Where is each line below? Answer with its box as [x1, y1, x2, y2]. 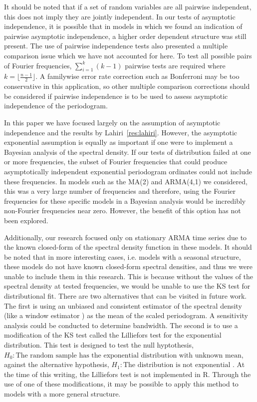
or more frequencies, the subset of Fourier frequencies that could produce [4, 156, 228, 167]
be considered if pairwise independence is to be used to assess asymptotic [4, 90, 228, 101]
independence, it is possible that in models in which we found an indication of [4, 21, 243, 31]
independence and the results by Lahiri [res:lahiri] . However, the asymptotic [4, 127, 238, 137]
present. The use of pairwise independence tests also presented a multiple [4, 40, 228, 51]
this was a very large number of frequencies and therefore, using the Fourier [4, 186, 236, 196]
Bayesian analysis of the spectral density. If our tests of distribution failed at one [4, 146, 251, 157]
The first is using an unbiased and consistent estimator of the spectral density [4, 300, 242, 311]
